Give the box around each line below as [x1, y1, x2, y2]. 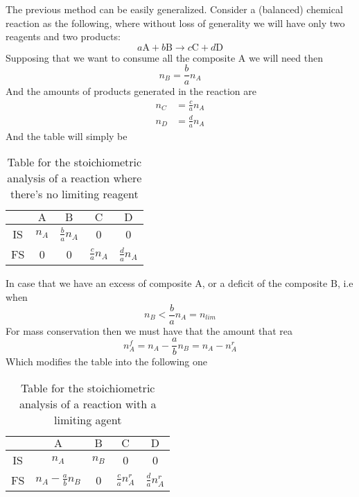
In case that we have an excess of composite [6, 276, 192, 290]
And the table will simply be [6, 128, 128, 143]
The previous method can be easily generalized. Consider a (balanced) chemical [6, 2, 343, 16]
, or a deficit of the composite [202, 276, 328, 290]
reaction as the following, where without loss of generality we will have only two [6, 15, 345, 30]
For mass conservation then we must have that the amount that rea [6, 323, 292, 338]
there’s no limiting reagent [10, 186, 139, 202]
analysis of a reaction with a [19, 395, 157, 412]
